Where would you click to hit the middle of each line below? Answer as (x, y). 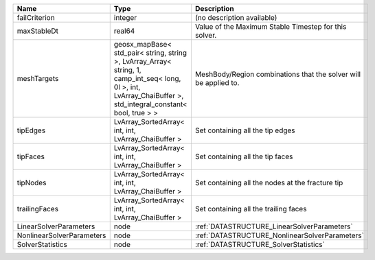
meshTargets (38, 79)
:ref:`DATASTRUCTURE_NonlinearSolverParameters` (279, 235)
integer (125, 17)
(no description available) (236, 17)
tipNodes (32, 183)
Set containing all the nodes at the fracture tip (269, 183)
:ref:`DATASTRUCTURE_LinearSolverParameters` (274, 226)
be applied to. (217, 83)
